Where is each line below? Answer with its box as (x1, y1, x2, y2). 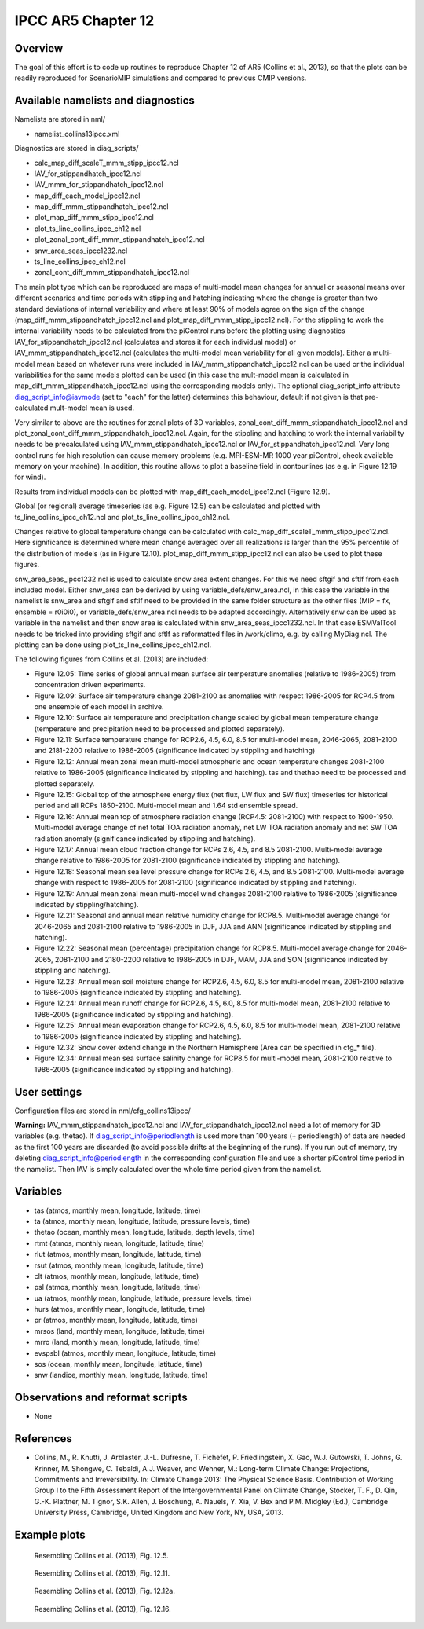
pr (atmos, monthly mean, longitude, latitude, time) (34, 1316, 198, 1325)
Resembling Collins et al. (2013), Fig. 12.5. (34, 1550, 169, 1560)
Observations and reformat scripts (14, 1391, 188, 1404)
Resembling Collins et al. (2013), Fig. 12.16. (34, 1604, 172, 1613)
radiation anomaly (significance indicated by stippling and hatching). (34, 833, 256, 844)
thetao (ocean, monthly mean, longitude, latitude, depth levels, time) (34, 1228, 255, 1237)
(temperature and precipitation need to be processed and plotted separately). (34, 723, 285, 734)
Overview (14, 42, 64, 55)
